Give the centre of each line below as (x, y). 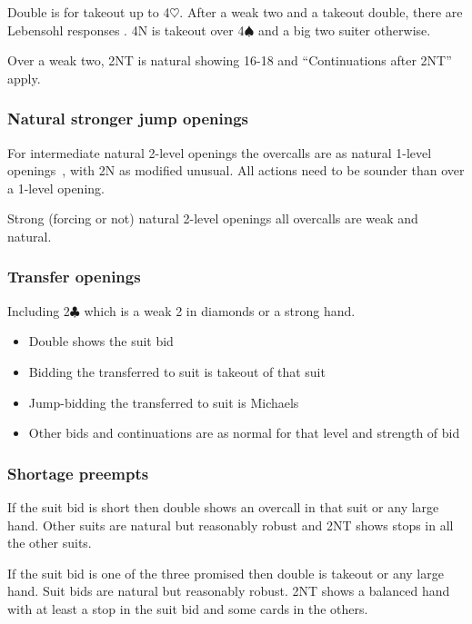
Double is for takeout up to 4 (89, 12)
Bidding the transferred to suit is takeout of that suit (177, 371)
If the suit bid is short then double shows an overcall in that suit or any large (223, 506)
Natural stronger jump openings (128, 119)
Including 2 (39, 310)
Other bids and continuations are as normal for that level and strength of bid (244, 433)
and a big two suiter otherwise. (344, 30)
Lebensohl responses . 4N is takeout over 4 (126, 30)
